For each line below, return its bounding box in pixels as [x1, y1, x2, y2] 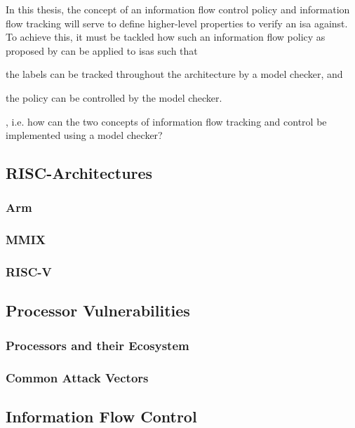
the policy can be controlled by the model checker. [6, 90, 222, 105]
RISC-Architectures [6, 162, 153, 184]
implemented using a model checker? [6, 128, 163, 142]
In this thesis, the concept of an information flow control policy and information [6, 2, 350, 16]
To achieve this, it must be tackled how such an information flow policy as [6, 29, 326, 44]
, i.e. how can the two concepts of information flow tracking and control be [6, 114, 327, 128]
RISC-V [6, 263, 52, 281]
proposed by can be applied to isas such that [6, 43, 198, 58]
